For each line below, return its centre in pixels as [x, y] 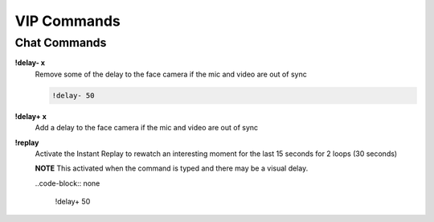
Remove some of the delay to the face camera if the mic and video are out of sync [171, 74]
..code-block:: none [68, 183]
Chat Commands [61, 43]
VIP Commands [68, 21]
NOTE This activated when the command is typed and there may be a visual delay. [172, 168]
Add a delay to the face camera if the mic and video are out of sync [147, 128]
